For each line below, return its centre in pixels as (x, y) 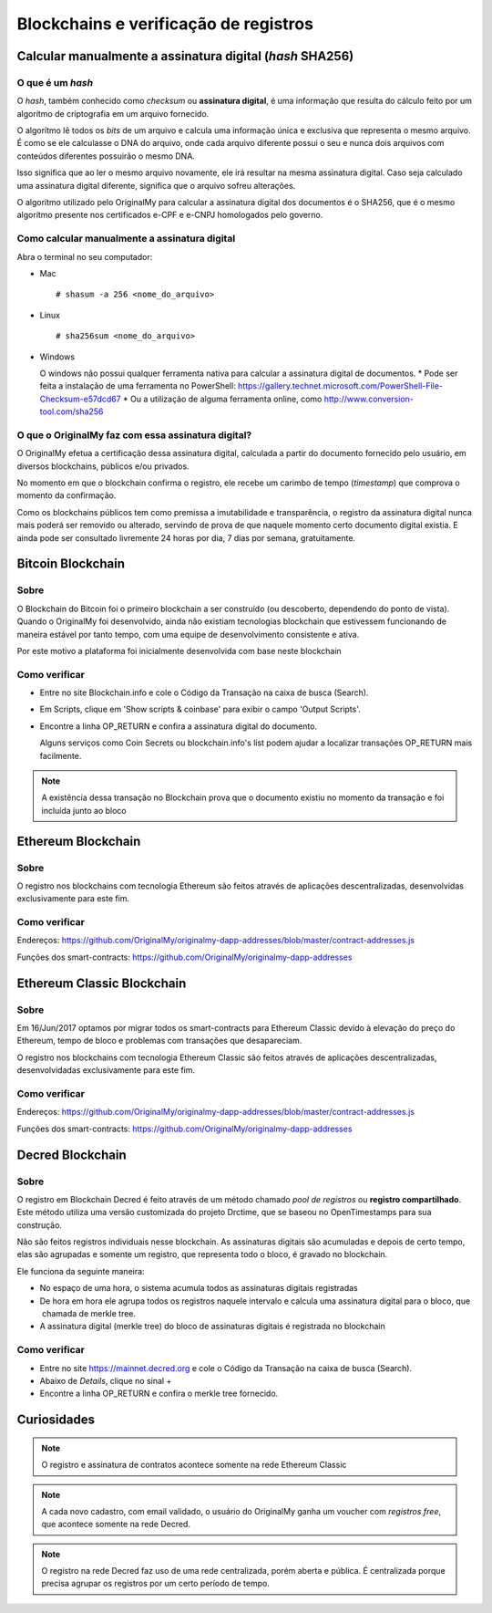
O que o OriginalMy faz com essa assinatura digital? (134, 435)
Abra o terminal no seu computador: (85, 256)
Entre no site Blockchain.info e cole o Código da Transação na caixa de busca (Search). (204, 692)
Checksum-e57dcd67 (81, 399)
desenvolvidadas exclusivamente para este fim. (106, 1070)
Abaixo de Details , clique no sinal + (106, 1380)
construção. (40, 1225)
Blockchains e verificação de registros (165, 24)
